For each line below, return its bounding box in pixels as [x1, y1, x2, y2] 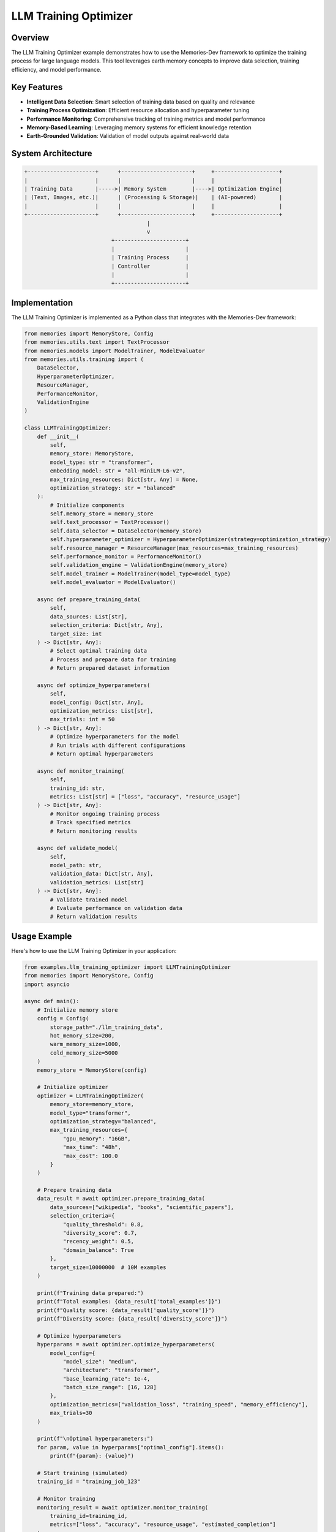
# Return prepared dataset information [50, 665, 170, 672]
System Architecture [11, 148, 92, 159]
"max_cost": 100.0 [62, 1152, 119, 1159]
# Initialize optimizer [37, 1083, 108, 1091]
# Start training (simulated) [37, 1469, 128, 1476]
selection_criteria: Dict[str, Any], [50, 622, 163, 629]
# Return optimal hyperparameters [50, 751, 154, 757]
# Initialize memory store [37, 1006, 119, 1014]
